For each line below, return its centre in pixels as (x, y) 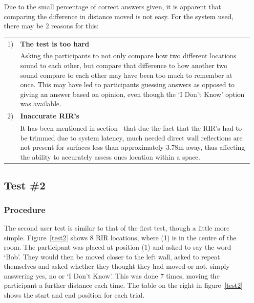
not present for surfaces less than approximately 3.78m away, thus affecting (133, 147)
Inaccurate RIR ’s (50, 116)
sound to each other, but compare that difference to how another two (124, 65)
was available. (41, 104)
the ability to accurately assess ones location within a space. (110, 156)
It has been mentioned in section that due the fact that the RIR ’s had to (131, 128)
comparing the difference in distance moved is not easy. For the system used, (119, 16)
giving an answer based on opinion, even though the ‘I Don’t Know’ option (132, 94)
